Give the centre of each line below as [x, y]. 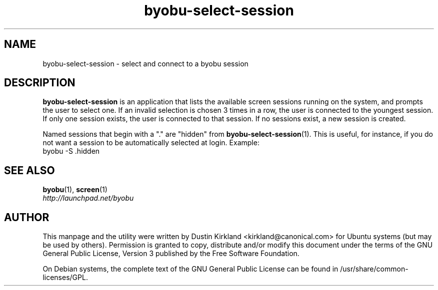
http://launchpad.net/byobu [88, 198]
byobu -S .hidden [71, 151]
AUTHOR [27, 217]
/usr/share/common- [374, 269]
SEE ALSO [29, 170]
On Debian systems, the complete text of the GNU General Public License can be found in [190, 269]
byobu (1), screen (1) [75, 190]
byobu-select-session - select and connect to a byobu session [145, 63]
